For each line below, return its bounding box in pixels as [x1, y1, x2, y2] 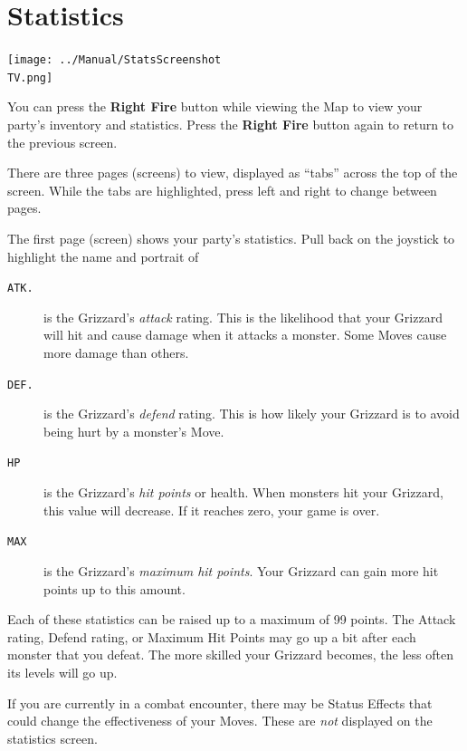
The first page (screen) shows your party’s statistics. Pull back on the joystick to [7, 229, 455, 247]
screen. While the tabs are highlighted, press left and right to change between [7, 180, 437, 199]
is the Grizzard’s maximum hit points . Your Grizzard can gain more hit [43, 561, 439, 580]
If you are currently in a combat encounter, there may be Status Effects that [7, 693, 433, 712]
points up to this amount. [43, 579, 186, 598]
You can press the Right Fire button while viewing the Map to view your [7, 97, 423, 116]
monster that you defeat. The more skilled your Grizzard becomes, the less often [7, 645, 453, 664]
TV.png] [7, 71, 53, 84]
